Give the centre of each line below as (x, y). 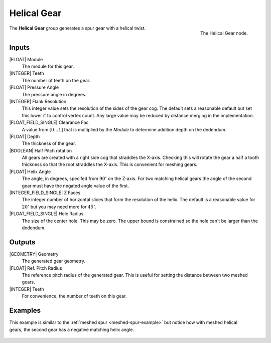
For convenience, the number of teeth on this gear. (74, 296)
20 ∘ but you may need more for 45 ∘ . (59, 206)
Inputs (20, 47)
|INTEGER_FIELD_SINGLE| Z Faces (45, 193)
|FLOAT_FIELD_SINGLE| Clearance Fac (49, 122)
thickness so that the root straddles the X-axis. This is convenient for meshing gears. (110, 164)
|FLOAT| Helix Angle (30, 171)
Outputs (22, 242)
